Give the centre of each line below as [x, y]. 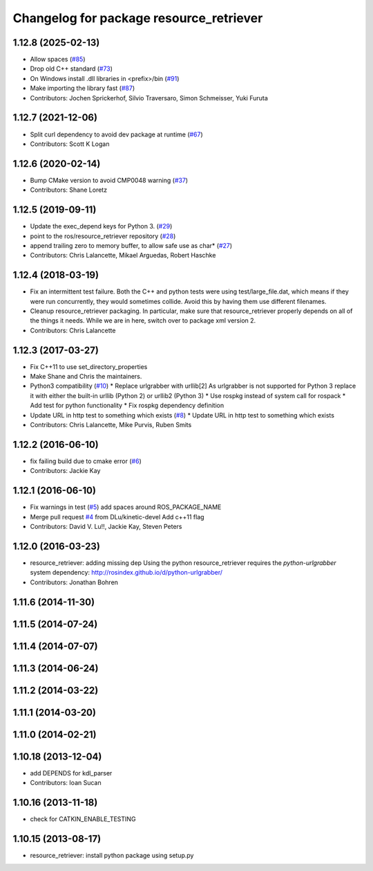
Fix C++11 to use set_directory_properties [89, 366]
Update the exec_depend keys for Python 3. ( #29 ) [101, 226]
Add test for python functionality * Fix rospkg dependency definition [127, 406]
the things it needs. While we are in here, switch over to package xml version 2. [143, 321]
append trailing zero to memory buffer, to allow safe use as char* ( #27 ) [131, 245]
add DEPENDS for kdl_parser [71, 773]
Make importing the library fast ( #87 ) [82, 88]
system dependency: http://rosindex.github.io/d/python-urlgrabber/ [126, 573]
